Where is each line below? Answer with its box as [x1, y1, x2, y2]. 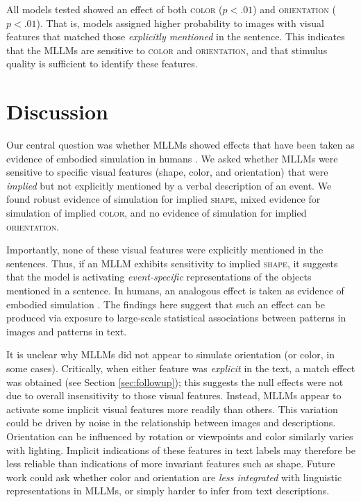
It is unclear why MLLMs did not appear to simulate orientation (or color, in [6, 347, 335, 362]
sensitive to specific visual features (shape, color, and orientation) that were [6, 165, 328, 179]
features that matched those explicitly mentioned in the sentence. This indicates [6, 29, 345, 44]
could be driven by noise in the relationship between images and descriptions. [6, 415, 336, 430]
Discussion [6, 97, 108, 126]
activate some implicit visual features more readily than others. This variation [6, 401, 338, 416]
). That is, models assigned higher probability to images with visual [36, 15, 324, 30]
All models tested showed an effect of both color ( [6, 2, 223, 16]
